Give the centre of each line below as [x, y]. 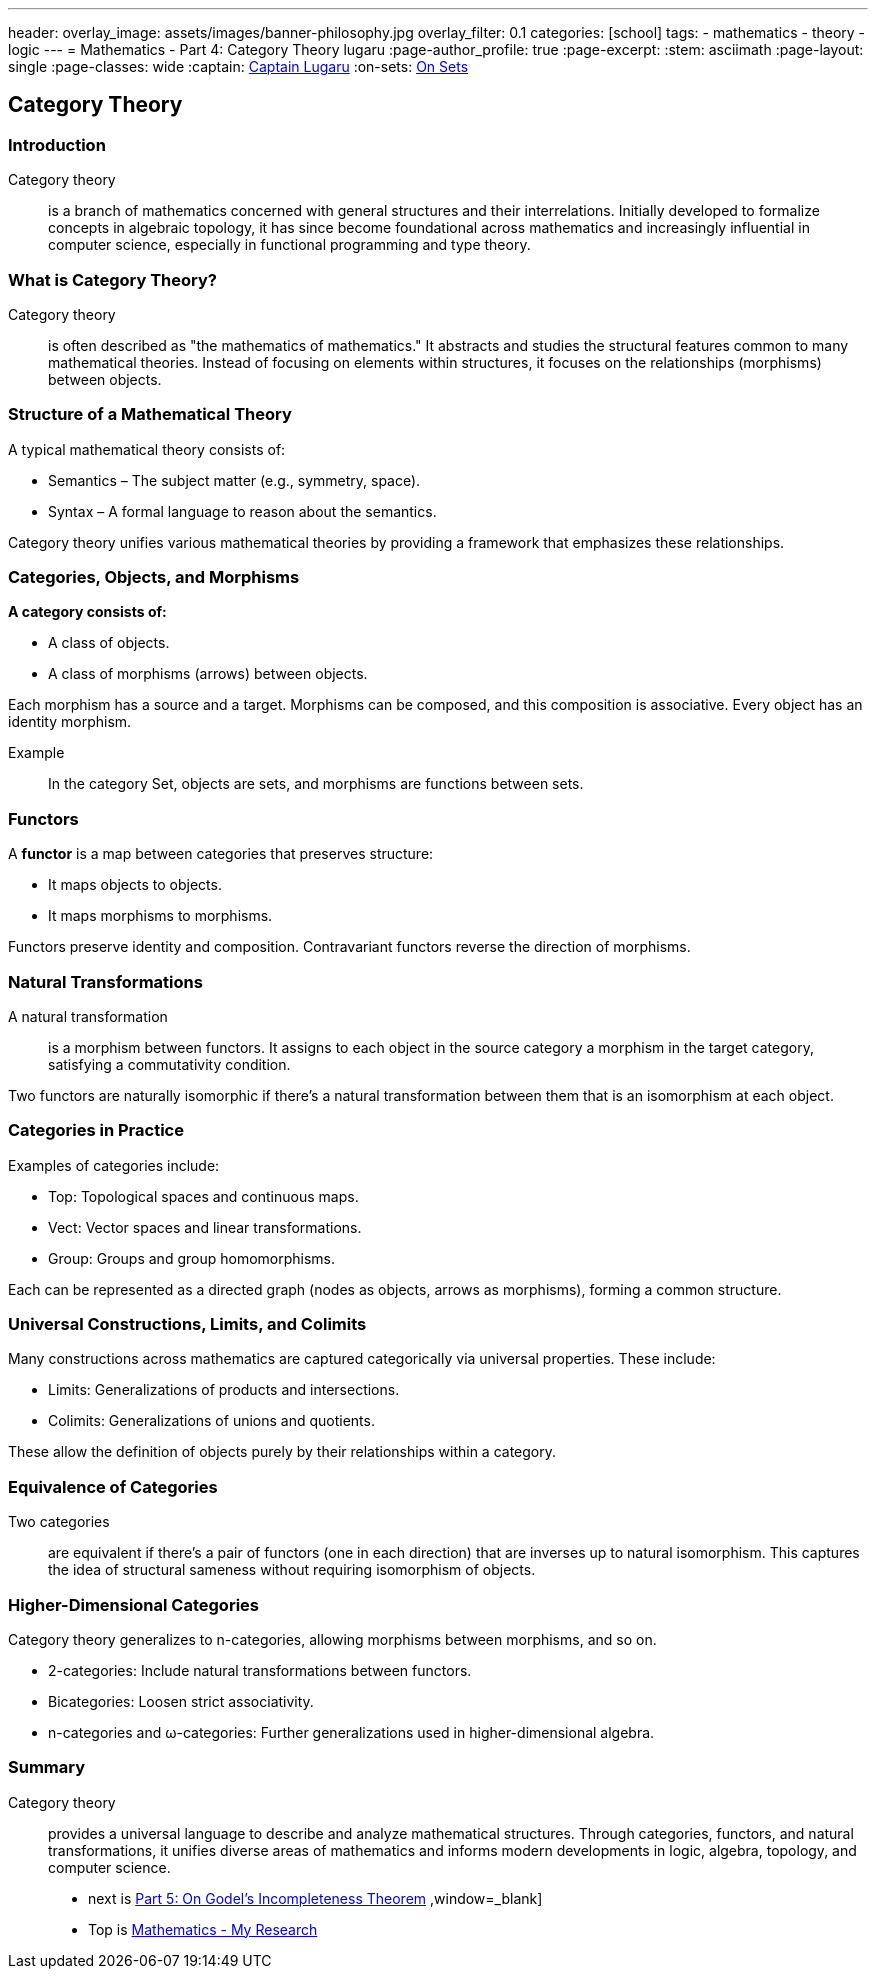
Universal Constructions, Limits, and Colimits [187, 1324]
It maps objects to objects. [135, 885]
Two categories [59, 1522]
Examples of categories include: [114, 1165]
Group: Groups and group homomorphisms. [191, 1258]
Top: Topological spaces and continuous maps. [203, 1196]
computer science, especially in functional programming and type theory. [289, 245]
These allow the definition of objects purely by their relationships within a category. [282, 1452]
